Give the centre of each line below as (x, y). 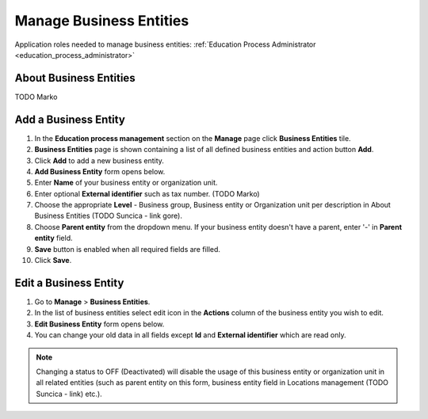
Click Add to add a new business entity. (99, 160)
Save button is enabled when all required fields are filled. (128, 249)
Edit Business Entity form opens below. (99, 324)
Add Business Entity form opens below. (100, 171)
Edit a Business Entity (69, 282)
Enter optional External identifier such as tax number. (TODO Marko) (147, 193)
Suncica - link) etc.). (69, 394)
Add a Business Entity (70, 119)
